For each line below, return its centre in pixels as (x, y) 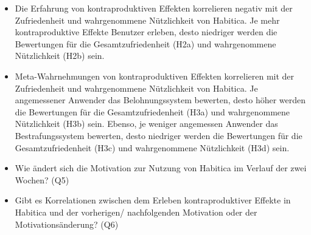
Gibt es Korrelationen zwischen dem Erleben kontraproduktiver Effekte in (153, 200)
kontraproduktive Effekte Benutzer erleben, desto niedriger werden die (146, 32)
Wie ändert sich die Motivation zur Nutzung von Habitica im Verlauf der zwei (161, 168)
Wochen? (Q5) (42, 179)
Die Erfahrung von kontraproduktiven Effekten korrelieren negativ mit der (154, 8)
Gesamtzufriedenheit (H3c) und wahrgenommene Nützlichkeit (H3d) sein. (152, 147)
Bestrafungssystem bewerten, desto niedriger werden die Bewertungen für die (159, 135)
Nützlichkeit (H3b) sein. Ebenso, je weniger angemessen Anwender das (146, 124)
